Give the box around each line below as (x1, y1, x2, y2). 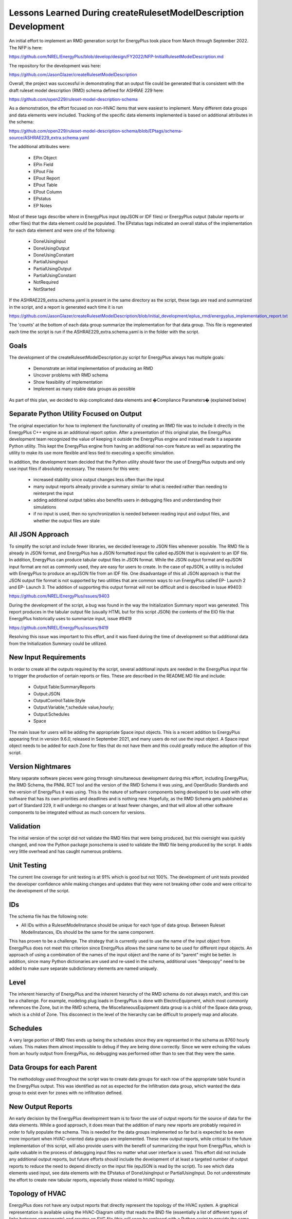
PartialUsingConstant (33, 273, 76, 278)
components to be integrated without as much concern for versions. (9, 809, 146, 815)
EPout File (33, 168, 54, 174)
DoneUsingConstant (33, 252, 74, 258)
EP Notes (33, 202, 52, 208)
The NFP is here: (9, 44, 43, 51)
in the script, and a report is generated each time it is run (9, 304, 123, 310)
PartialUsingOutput (33, 266, 72, 272)
